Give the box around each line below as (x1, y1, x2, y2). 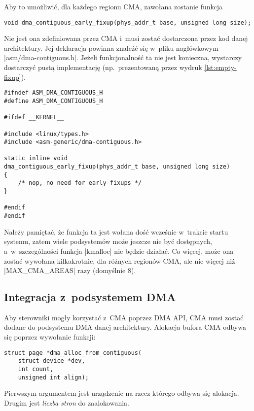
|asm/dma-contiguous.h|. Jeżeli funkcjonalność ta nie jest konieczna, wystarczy (4, 52, 242, 63)
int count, (18, 365, 54, 373)
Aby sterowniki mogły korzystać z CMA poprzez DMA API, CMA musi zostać (4, 312, 244, 322)
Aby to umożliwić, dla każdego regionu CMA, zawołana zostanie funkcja (4, 1, 223, 11)
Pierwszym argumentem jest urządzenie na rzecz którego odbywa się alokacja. (4, 388, 239, 398)
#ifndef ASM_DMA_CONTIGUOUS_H (4, 89, 103, 97)
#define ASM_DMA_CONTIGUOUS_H (4, 97, 103, 104)
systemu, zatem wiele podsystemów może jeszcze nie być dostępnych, (4, 236, 212, 246)
